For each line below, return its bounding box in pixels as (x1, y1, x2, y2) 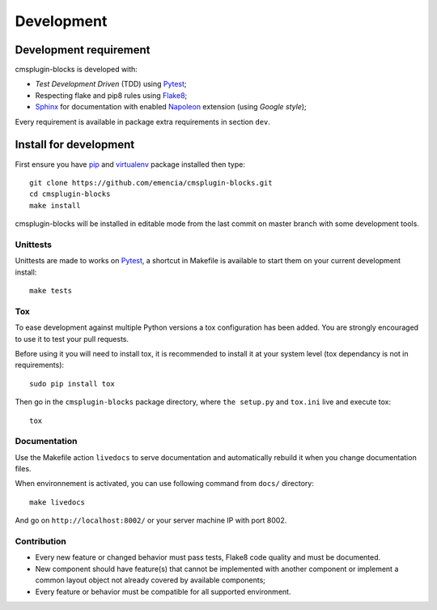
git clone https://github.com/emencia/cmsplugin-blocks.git (29, 178, 273, 187)
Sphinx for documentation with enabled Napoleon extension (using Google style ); (35, 102, 307, 112)
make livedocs (29, 497, 85, 506)
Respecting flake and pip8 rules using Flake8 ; (35, 90, 188, 100)
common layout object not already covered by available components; (35, 575, 266, 585)
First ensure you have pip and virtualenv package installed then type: (15, 159, 246, 169)
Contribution (15, 535, 66, 547)
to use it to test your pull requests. (15, 334, 129, 343)
